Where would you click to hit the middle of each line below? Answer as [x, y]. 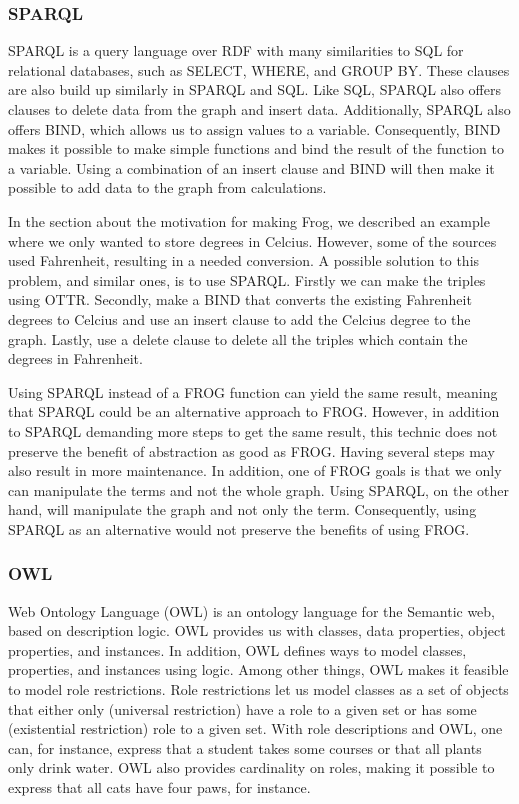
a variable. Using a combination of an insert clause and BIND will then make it [251, 167]
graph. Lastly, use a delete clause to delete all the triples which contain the [238, 338]
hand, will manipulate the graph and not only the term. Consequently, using [242, 509]
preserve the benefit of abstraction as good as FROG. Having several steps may [251, 450]
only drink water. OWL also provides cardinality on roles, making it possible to [251, 767]
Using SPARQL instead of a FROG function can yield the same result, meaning [253, 391]
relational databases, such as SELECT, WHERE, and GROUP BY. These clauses [259, 69]
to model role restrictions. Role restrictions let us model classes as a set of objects [258, 689]
